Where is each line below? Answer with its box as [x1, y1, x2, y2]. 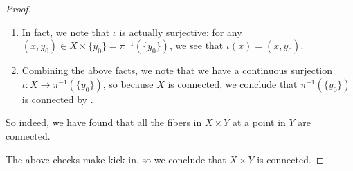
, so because [102, 76, 154, 91]
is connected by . [21, 91, 93, 106]
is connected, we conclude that [168, 76, 298, 91]
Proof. [6, 1, 31, 15]
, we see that [169, 38, 224, 53]
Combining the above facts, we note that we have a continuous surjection [21, 63, 333, 78]
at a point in [232, 115, 286, 129]
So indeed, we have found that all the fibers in [6, 115, 202, 129]
